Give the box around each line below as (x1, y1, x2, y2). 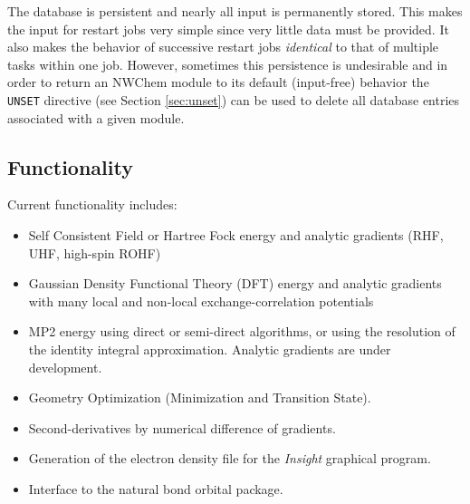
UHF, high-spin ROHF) (28, 243, 161, 262)
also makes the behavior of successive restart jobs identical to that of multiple (7, 37, 439, 56)
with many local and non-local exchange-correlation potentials (28, 291, 374, 310)
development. (28, 357, 102, 376)
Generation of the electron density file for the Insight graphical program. (28, 449, 431, 468)
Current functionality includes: (7, 195, 177, 214)
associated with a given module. (7, 108, 185, 127)
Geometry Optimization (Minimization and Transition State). (28, 388, 371, 407)
